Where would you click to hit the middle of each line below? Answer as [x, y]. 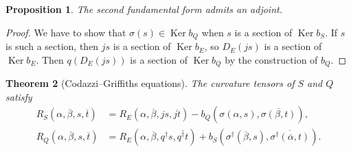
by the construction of [271, 59]
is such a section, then [52, 46]
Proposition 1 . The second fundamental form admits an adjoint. [144, 9]
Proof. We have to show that [66, 32]
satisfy [19, 96]
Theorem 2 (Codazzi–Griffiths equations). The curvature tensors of [150, 83]
